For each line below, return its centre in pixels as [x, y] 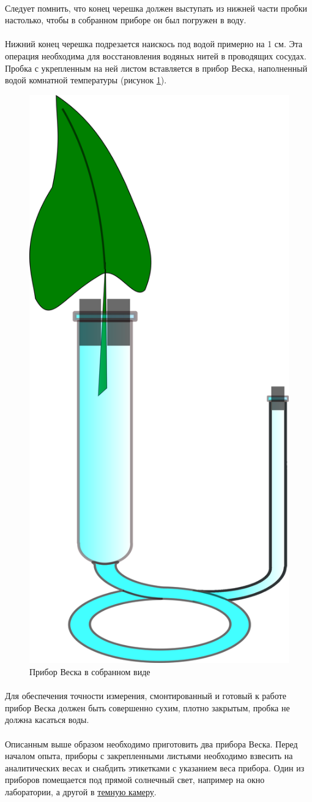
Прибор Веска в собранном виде [90, 672]
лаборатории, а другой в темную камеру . [81, 792]
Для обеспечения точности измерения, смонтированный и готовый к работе [146, 696]
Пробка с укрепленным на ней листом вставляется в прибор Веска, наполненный [156, 68]
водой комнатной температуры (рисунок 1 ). [86, 80]
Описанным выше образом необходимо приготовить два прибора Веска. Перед [151, 743]
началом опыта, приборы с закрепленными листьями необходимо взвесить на [149, 756]
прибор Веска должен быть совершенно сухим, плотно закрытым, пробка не [147, 707]
